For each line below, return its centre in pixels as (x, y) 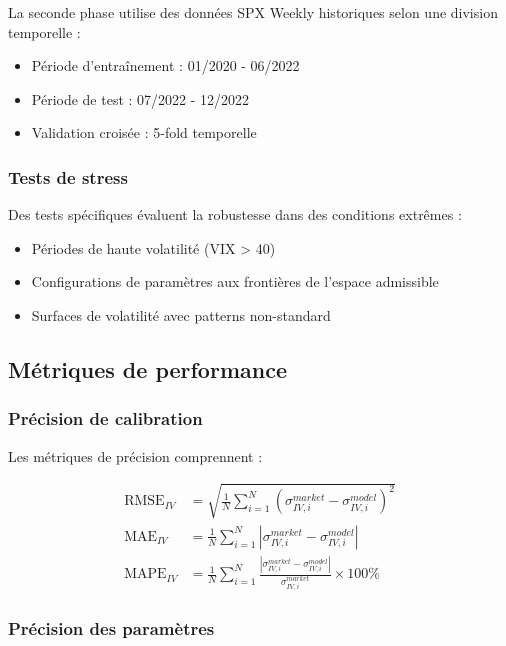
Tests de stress (68, 176)
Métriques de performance (147, 368)
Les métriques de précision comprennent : (135, 455)
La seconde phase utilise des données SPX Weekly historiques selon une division (253, 12)
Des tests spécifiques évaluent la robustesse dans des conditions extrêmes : (235, 214)
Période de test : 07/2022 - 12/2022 (140, 98)
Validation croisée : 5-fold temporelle (144, 132)
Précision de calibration (105, 418)
